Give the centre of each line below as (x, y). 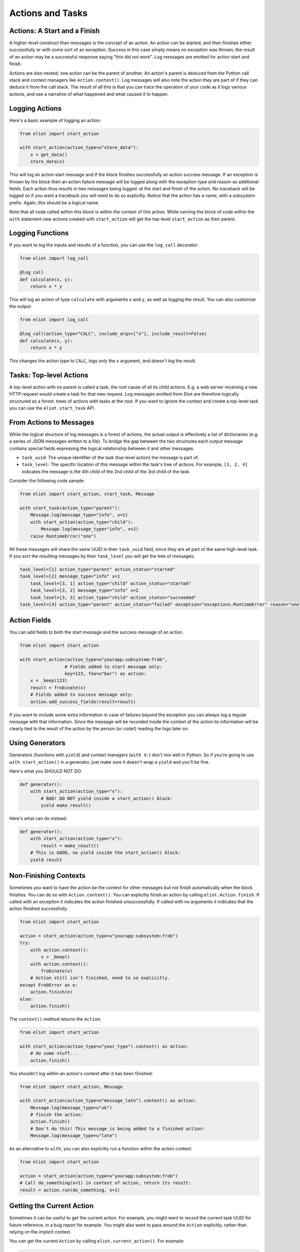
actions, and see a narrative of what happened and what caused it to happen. (89, 94)
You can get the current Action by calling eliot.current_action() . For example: (97, 1241)
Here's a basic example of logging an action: (55, 120)
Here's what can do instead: (38, 818)
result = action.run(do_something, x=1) (70, 1190)
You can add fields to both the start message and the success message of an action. (96, 632)
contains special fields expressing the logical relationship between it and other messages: (102, 448)
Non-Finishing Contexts (47, 876)
